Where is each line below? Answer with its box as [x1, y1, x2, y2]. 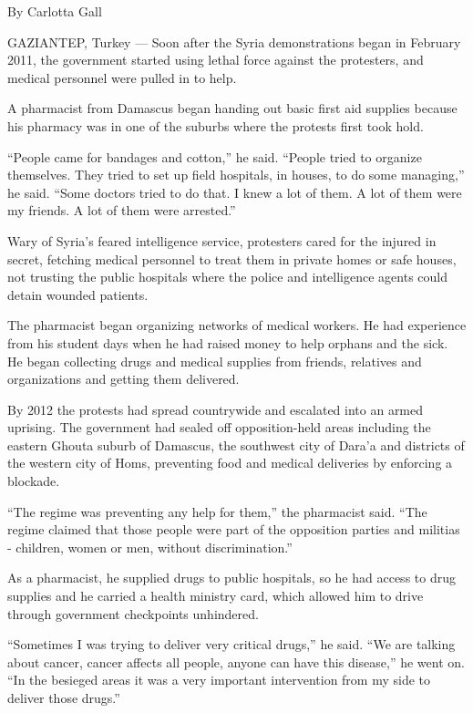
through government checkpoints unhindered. [7, 604, 259, 623]
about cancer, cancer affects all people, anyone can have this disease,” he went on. [7, 652, 465, 671]
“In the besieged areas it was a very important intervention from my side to [7, 670, 431, 689]
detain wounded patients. [7, 284, 149, 304]
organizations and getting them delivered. [7, 369, 240, 388]
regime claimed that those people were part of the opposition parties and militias [7, 520, 460, 539]
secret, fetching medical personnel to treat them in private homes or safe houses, [7, 249, 457, 268]
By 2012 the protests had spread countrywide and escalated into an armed [7, 399, 424, 418]
